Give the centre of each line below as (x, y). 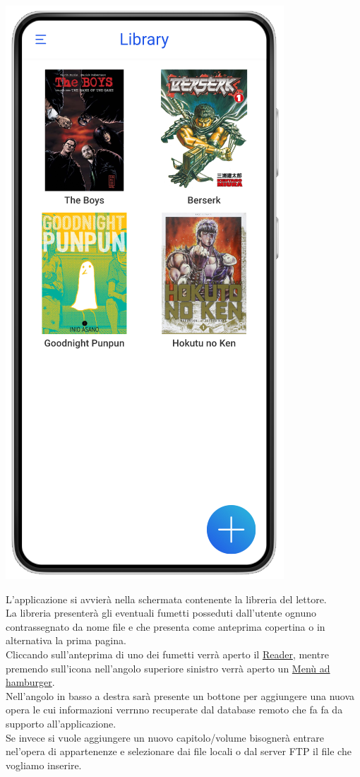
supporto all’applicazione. (61, 723)
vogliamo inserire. (44, 765)
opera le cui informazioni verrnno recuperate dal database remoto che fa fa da (174, 710)
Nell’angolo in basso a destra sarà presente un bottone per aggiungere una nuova (180, 695)
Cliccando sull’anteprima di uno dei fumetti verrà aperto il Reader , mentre (167, 654)
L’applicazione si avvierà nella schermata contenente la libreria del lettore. (166, 599)
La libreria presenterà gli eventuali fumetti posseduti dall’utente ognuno (161, 613)
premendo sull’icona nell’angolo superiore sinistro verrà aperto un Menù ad (168, 668)
